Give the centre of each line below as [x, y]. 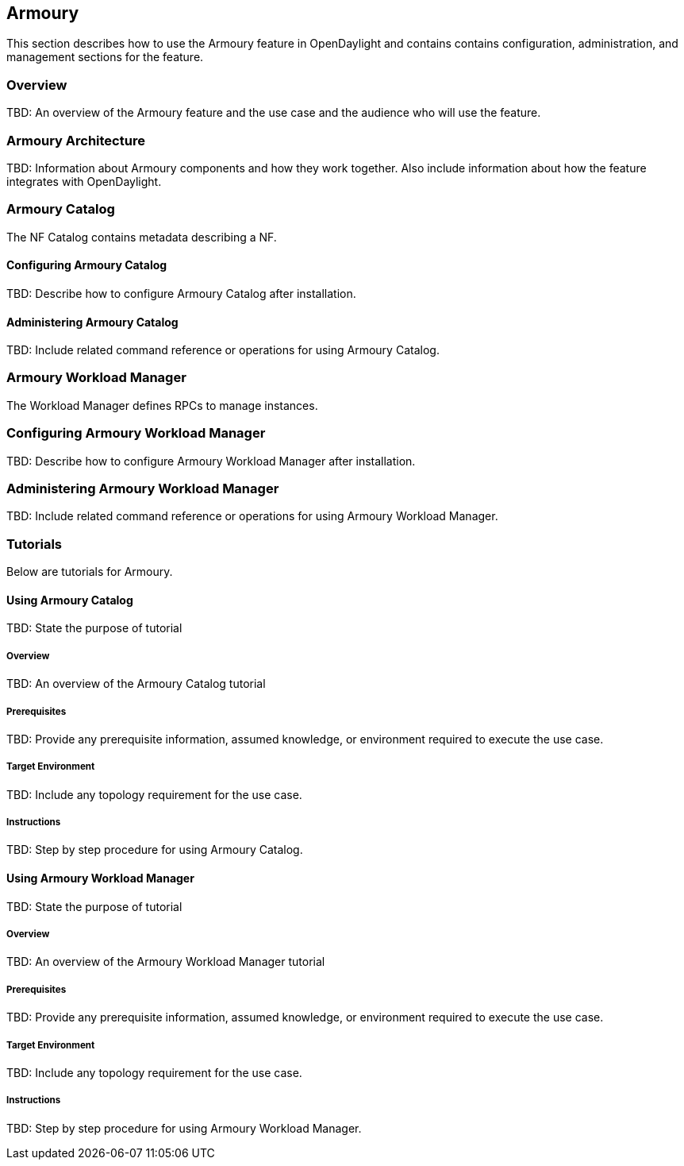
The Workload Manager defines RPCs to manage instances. [162, 405]
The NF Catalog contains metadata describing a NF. [142, 237]
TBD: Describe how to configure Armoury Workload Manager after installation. [211, 461]
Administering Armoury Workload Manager [143, 488]
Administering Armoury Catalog [92, 322]
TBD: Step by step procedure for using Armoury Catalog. [155, 850]
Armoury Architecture [76, 140]
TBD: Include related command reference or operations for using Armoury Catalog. [223, 350]
